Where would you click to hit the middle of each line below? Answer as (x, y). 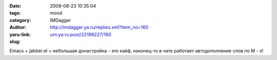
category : (20, 20)
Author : (18, 27)
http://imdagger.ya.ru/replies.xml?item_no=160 (99, 27)
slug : (15, 41)
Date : (15, 6)
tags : (15, 13)
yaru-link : (20, 34)
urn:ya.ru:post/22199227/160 (81, 34)
